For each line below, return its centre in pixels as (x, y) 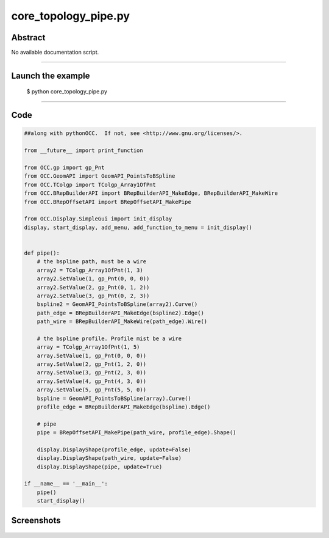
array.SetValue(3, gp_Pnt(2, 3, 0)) (91, 373)
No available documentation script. (55, 53)
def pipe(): (42, 253)
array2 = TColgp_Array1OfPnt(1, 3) (90, 270)
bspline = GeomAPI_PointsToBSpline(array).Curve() (114, 398)
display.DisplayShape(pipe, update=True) (100, 467)
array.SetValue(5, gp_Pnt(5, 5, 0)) (91, 390)
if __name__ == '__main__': (66, 484)
